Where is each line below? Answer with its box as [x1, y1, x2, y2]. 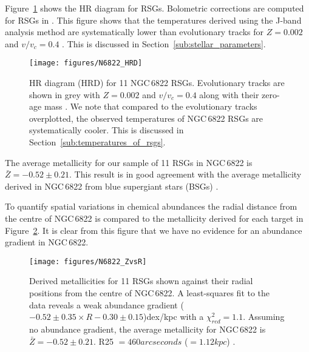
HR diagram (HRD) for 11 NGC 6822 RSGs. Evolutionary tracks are [29, 76, 285, 89]
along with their [199, 88, 259, 101]
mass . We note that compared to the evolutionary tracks [44, 100, 257, 113]
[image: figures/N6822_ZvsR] [29, 257, 147, 266]
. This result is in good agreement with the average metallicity [69, 168, 302, 181]
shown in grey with [29, 88, 100, 101]
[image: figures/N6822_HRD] [29, 59, 143, 68]
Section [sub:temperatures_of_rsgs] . [29, 136, 166, 148]
